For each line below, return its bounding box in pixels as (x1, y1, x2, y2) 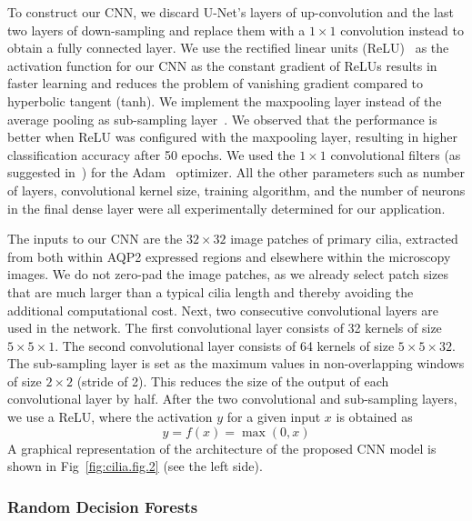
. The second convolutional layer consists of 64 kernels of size (55, 336, 395, 355)
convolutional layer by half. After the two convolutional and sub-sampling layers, (7, 389, 457, 408)
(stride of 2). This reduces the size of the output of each (76, 371, 389, 390)
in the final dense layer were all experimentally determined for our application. (7, 198, 446, 217)
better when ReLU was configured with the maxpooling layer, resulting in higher (7, 127, 458, 146)
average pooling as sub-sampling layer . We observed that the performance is (7, 109, 437, 128)
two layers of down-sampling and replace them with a (7, 20, 306, 39)
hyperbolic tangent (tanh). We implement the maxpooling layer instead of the (7, 91, 442, 110)
